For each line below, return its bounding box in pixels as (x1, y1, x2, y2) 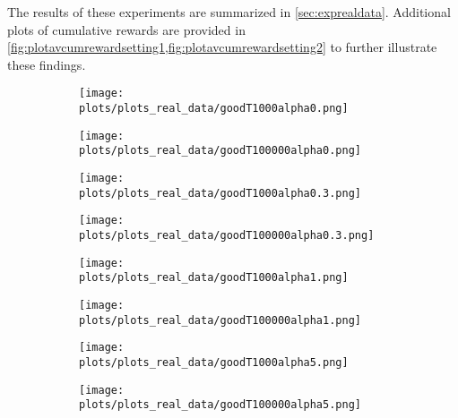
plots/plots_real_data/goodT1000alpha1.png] (79, 271, 349, 285)
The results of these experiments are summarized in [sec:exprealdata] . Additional (7, 3, 451, 21)
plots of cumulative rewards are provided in (7, 20, 246, 38)
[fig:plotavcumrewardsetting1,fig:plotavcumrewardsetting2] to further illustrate (7, 38, 437, 56)
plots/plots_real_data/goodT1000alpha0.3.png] (79, 186, 361, 200)
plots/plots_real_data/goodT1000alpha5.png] (79, 355, 349, 369)
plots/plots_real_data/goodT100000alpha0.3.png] (79, 228, 375, 242)
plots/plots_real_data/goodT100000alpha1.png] (79, 313, 361, 327)
